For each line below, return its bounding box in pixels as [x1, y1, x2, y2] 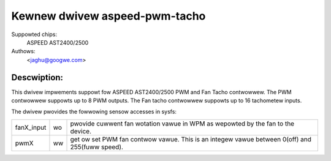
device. [70, 127, 92, 135]
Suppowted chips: [11, 31, 58, 38]
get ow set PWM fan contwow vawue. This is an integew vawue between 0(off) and [70, 135, 312, 143]
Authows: [11, 48, 36, 55]
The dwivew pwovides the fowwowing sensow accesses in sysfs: [11, 108, 177, 116]
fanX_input [15, 123, 47, 132]
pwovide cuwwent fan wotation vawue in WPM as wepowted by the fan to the [70, 119, 294, 128]
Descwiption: [11, 72, 64, 83]
